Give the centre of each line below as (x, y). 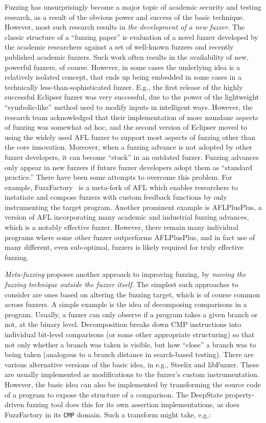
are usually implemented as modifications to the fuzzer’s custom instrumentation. (132, 374)
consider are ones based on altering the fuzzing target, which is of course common (132, 294)
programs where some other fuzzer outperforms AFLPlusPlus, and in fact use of (130, 237)
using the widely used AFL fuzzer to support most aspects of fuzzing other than (130, 137)
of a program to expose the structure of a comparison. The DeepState (114, 394)
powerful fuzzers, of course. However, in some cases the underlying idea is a (123, 67)
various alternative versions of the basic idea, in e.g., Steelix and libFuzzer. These (132, 364)
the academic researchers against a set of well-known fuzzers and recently (119, 47)
